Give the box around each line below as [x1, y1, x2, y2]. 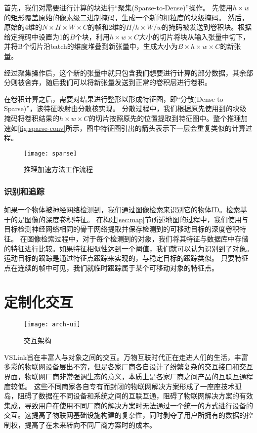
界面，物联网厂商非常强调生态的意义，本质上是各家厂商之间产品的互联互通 [4, 371, 246, 381]
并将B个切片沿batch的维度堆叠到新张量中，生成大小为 [4, 41, 178, 51]
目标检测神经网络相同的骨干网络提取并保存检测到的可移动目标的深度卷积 [4, 224, 239, 234]
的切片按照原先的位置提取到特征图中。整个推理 [88, 113, 241, 123]
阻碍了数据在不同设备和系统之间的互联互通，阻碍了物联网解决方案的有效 [17, 391, 253, 401]
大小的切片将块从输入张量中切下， [138, 31, 250, 41]
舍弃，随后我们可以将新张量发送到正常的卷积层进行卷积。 [24, 77, 212, 87]
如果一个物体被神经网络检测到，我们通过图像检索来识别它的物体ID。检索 [4, 204, 240, 215]
